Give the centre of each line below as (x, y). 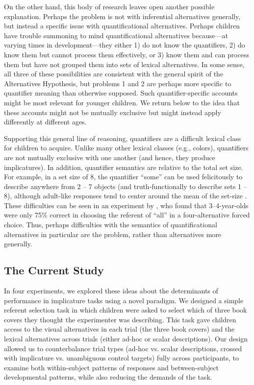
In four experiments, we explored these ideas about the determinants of (111, 291)
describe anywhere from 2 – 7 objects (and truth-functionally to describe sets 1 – (126, 186)
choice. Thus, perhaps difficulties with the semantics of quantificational (111, 225)
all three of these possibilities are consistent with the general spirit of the (114, 74)
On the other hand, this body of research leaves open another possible (109, 6)
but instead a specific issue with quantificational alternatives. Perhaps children (122, 26)
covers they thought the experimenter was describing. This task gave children (120, 319)
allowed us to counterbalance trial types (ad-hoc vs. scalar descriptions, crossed (123, 348)
